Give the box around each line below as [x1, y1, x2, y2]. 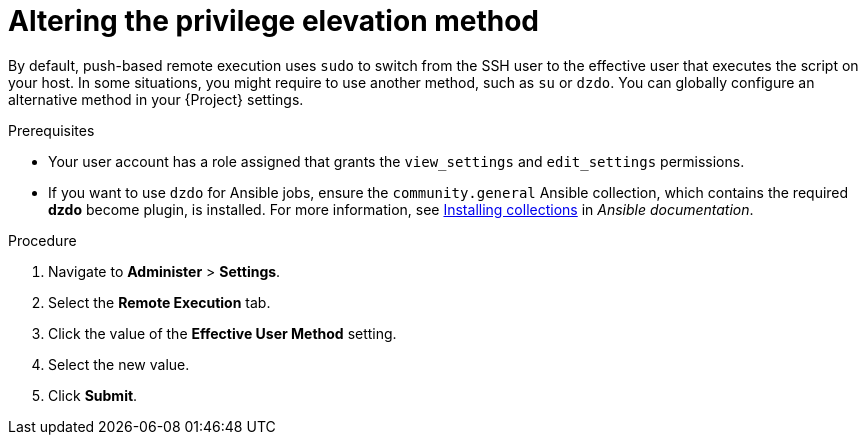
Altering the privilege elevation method [8, 4, 540, 38]
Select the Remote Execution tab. [48, 293, 271, 311]
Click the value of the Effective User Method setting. [48, 324, 397, 342]
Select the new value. [48, 355, 190, 373]
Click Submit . [48, 386, 138, 404]
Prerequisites [8, 121, 95, 139]
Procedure [8, 231, 77, 249]
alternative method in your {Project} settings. [8, 90, 304, 108]
